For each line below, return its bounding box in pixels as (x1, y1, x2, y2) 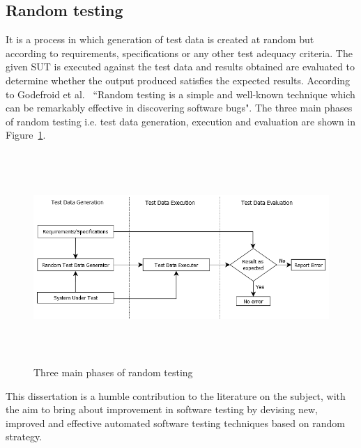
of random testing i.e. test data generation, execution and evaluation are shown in (6, 114, 356, 128)
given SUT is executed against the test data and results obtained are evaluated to (6, 59, 355, 74)
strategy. (6, 429, 43, 444)
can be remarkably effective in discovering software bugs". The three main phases (6, 100, 353, 115)
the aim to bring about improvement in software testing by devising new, (6, 402, 318, 417)
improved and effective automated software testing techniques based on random (6, 415, 345, 430)
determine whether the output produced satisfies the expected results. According (6, 72, 351, 87)
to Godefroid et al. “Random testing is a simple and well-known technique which (6, 86, 355, 101)
